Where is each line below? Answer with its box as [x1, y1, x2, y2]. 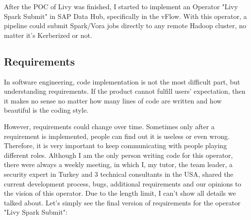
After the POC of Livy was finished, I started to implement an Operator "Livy [4, 1, 238, 11]
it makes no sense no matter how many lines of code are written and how [4, 95, 222, 105]
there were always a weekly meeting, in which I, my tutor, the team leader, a [4, 159, 233, 169]
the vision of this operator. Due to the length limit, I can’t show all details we [4, 188, 236, 198]
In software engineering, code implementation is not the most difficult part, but [4, 76, 240, 86]
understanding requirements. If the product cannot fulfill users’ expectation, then [4, 86, 246, 96]
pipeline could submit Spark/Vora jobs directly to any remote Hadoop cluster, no [4, 20, 247, 31]
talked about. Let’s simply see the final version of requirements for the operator [4, 197, 241, 207]
